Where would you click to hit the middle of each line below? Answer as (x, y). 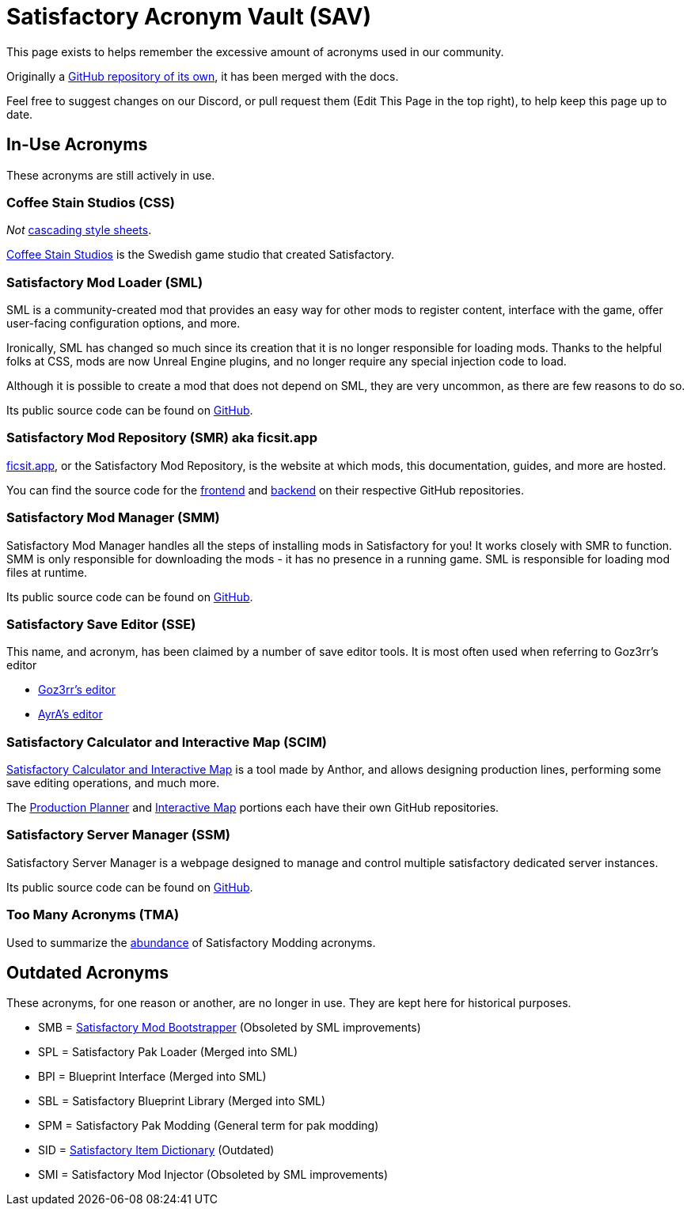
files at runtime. (47, 572)
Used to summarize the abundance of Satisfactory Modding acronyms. (191, 942)
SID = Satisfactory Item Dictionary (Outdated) (156, 1150)
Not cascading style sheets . (79, 230)
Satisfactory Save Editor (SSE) (101, 624)
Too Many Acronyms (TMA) (93, 915)
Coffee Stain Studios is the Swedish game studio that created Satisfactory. (201, 255)
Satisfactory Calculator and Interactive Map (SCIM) (167, 742)
